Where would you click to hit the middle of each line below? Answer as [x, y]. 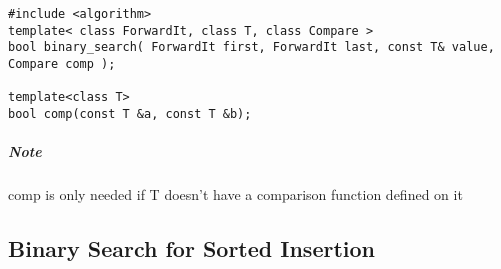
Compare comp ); [62, 63]
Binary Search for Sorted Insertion [191, 248]
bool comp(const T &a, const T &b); [130, 113]
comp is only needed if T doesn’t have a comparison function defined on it [235, 194]
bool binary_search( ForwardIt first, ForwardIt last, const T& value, [251, 47]
